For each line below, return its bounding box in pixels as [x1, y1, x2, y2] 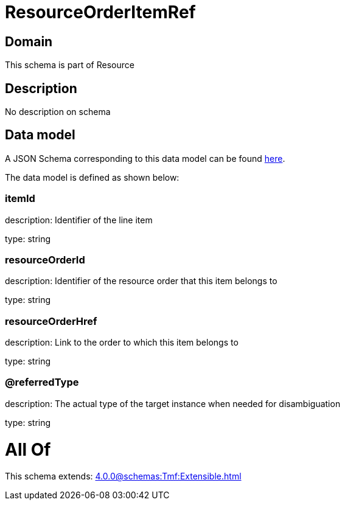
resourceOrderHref [5, 315, 97, 327]
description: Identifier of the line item [5, 214, 153, 225]
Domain [5, 33, 53, 49]
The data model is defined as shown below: [5, 172, 179, 183]
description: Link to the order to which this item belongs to [5, 337, 239, 348]
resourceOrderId [5, 253, 85, 266]
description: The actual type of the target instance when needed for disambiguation [5, 398, 341, 409]
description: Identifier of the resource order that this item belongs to [5, 276, 277, 287]
